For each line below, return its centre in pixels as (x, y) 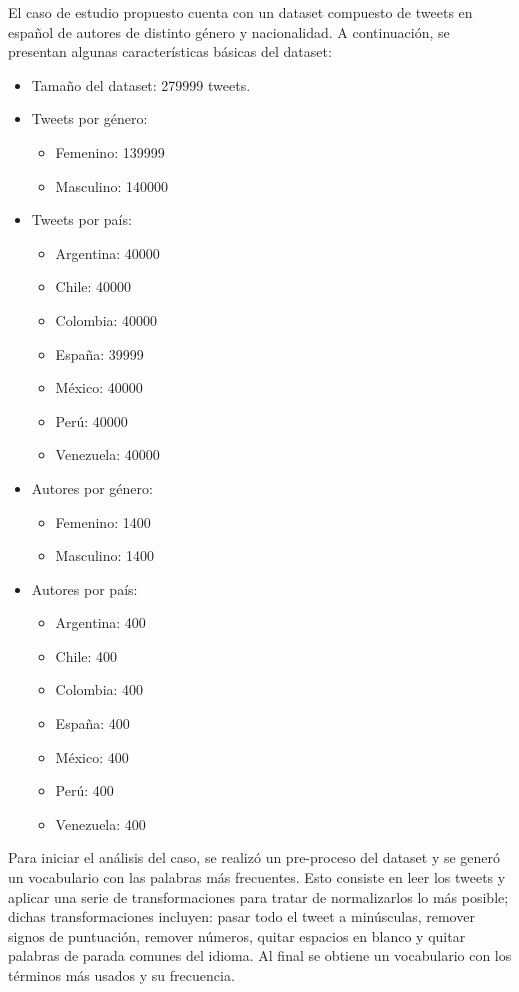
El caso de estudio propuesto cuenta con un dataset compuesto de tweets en (240, 12)
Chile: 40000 (93, 286)
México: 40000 (99, 387)
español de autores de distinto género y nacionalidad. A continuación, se (229, 31)
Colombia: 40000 (106, 319)
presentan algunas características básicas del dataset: (170, 51)
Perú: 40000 (91, 420)
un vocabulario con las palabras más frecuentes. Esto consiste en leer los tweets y (257, 877)
